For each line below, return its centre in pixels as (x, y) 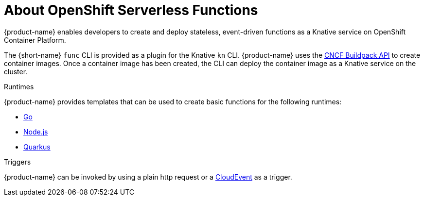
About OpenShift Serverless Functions (131, 10)
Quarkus (37, 147)
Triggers (18, 162)
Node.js (36, 132)
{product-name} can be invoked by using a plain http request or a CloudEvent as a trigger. (148, 177)
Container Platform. (35, 40)
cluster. (16, 71)
